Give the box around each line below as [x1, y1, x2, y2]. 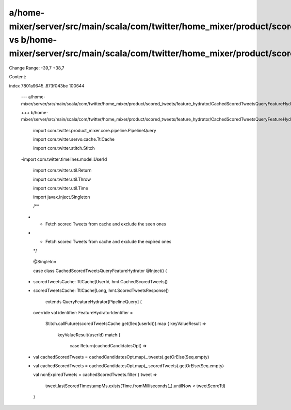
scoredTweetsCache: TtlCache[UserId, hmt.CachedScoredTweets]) [33, 278, 168, 284]
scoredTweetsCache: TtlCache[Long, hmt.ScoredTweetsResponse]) [33, 288, 169, 293]
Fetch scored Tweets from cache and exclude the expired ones [45, 239, 172, 245]
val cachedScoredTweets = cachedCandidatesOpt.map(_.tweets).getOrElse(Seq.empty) [33, 354, 210, 359]
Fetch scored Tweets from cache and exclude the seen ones [45, 221, 166, 227]
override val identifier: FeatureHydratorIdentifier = [33, 310, 133, 316]
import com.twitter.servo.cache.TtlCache [33, 137, 115, 142]
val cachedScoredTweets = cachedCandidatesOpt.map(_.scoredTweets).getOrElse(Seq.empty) [33, 363, 224, 369]
